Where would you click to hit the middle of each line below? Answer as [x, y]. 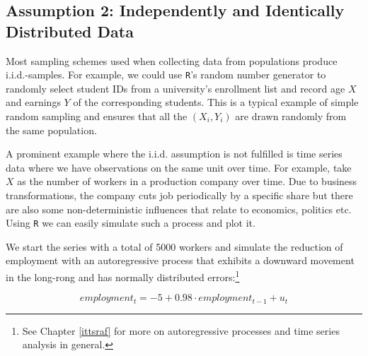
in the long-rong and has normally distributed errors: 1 [123, 276]
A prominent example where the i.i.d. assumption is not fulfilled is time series [174, 154]
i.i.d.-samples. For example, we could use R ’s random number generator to [166, 75]
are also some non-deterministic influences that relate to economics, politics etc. [179, 209]
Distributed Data [70, 31]
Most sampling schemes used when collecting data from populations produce [172, 60]
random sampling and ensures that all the [97, 116]
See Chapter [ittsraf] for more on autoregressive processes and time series [181, 330]
